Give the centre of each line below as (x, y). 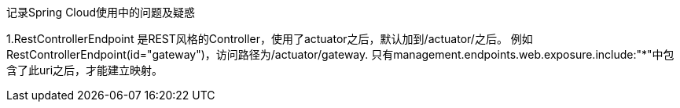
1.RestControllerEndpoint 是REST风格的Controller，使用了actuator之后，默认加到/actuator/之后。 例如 (270, 39)
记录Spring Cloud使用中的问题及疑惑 (101, 12)
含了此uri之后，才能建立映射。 (85, 70)
